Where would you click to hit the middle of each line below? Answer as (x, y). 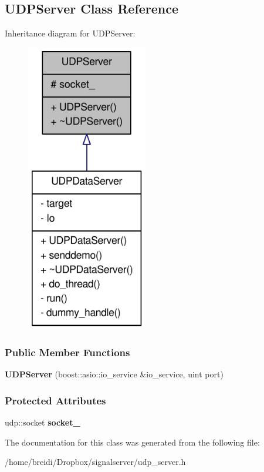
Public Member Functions (67, 352)
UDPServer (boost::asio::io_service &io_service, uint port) (114, 374)
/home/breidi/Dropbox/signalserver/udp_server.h (95, 462)
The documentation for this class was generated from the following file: (132, 442)
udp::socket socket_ (43, 422)
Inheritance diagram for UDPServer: (70, 33)
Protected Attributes (55, 400)
